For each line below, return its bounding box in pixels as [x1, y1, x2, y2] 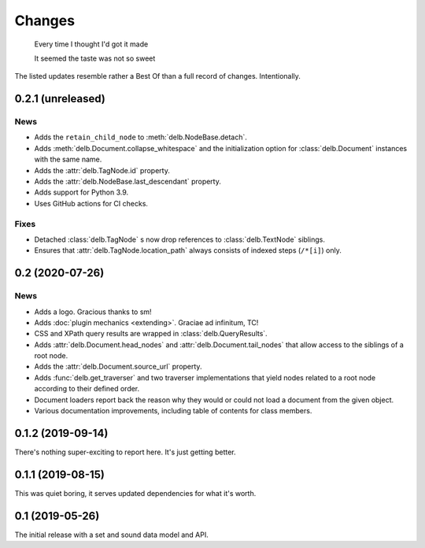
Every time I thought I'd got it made [34, 39, 149, 49]
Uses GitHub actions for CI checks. [34, 198, 149, 208]
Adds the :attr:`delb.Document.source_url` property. [34, 362, 202, 372]
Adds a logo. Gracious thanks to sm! [34, 307, 153, 317]
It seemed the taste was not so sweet [34, 54, 156, 63]
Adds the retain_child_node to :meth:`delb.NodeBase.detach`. [34, 132, 248, 142]
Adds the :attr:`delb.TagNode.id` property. [34, 165, 171, 175]
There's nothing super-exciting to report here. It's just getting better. [14, 447, 236, 457]
